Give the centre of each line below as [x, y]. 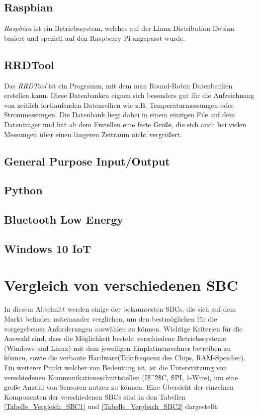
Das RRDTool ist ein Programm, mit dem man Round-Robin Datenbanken [118, 85]
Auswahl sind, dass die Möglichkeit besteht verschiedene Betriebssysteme [115, 338]
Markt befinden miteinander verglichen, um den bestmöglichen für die [111, 319]
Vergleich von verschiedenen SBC [121, 285]
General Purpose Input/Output [87, 161]
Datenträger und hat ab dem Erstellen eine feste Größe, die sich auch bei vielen [125, 124]
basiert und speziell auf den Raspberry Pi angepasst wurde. [95, 38]
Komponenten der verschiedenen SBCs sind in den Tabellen [95, 396]
